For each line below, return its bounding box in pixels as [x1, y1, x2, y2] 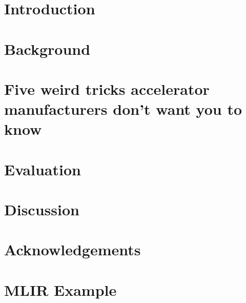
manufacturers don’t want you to [4, 98, 242, 119]
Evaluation [4, 158, 81, 179]
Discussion [4, 199, 79, 220]
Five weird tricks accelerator [4, 78, 210, 99]
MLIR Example [4, 279, 117, 300]
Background [4, 38, 91, 59]
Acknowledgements [4, 239, 141, 260]
